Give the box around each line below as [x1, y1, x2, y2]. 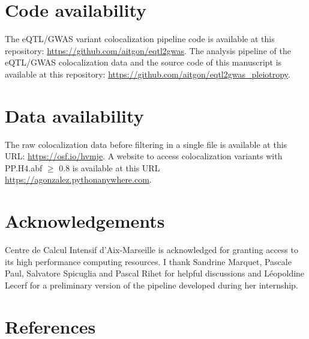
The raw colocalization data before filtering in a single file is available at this [5, 138, 287, 150]
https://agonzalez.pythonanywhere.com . [5, 173, 152, 186]
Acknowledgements [5, 209, 165, 233]
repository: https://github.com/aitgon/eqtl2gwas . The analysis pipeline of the [5, 44, 291, 56]
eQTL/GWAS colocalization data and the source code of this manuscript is [5, 56, 282, 69]
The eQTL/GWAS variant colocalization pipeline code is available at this [5, 32, 275, 45]
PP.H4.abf [5, 161, 43, 174]
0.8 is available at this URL [59, 161, 160, 174]
